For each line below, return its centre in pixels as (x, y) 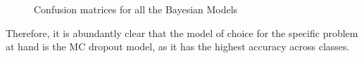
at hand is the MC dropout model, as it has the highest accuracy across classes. (178, 46)
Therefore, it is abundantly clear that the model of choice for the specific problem (182, 32)
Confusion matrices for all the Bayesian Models (136, 9)
